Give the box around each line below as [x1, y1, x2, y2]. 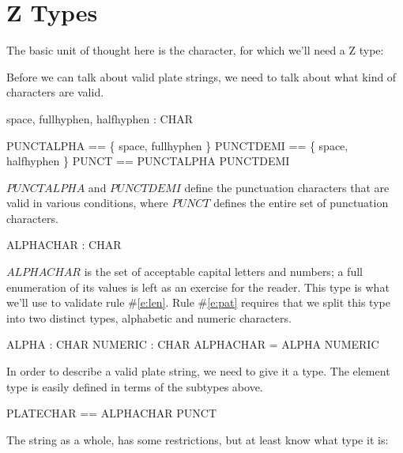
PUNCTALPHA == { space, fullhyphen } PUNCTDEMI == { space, [6, 137, 348, 153]
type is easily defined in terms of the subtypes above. [6, 378, 263, 394]
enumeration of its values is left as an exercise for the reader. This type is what [6, 278, 390, 295]
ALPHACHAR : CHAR [6, 236, 122, 253]
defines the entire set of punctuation [213, 194, 389, 211]
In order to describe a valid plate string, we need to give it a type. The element [6, 363, 390, 379]
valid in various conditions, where [6, 194, 168, 211]
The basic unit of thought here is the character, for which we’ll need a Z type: [6, 42, 384, 59]
